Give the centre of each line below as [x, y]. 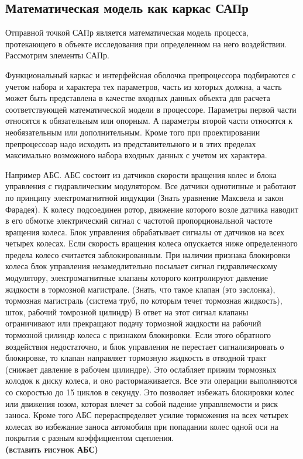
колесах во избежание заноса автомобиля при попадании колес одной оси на [142, 426]
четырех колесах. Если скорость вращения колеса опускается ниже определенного [151, 243]
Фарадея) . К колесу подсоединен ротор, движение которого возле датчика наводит [152, 209]
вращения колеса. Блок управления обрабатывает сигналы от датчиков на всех [145, 232]
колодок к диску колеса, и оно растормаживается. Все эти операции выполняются [151, 380]
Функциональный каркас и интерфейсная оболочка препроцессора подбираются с [151, 74]
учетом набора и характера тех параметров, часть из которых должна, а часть [144, 86]
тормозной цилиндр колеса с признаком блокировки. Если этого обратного [138, 335]
